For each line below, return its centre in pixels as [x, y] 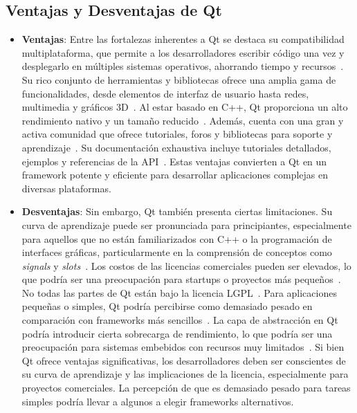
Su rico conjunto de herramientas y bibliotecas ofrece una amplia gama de [179, 79]
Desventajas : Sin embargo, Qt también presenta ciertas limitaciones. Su [177, 211]
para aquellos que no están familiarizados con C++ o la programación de [177, 238]
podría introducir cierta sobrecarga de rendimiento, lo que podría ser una [177, 333]
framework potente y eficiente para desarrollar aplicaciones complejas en [175, 175]
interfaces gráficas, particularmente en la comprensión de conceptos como [177, 252]
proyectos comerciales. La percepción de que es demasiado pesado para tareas [186, 388]
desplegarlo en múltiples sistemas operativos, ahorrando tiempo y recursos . [183, 66]
